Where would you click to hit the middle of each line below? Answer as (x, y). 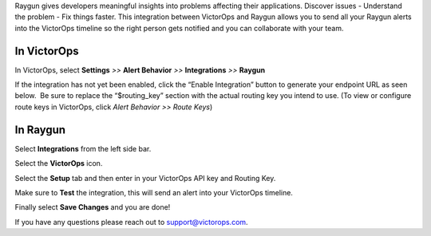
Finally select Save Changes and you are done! (93, 207)
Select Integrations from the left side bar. (83, 148)
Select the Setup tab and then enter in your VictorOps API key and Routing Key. (145, 178)
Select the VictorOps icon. (59, 163)
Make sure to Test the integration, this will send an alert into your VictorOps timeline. (154, 192)
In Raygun (40, 130)
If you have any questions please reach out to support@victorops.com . (131, 222)
